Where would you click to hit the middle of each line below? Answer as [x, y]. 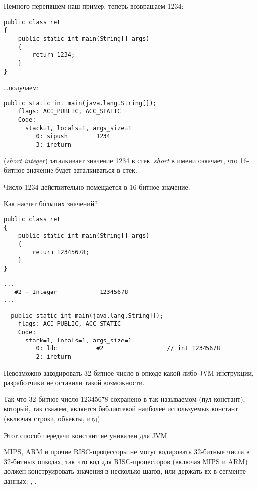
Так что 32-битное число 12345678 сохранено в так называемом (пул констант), [125, 399]
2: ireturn [54, 357]
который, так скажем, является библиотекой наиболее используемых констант [121, 409]
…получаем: [21, 87]
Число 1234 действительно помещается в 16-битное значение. [97, 186]
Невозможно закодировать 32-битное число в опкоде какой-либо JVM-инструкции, [129, 372]
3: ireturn [54, 145]
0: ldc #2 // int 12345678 [128, 349]
